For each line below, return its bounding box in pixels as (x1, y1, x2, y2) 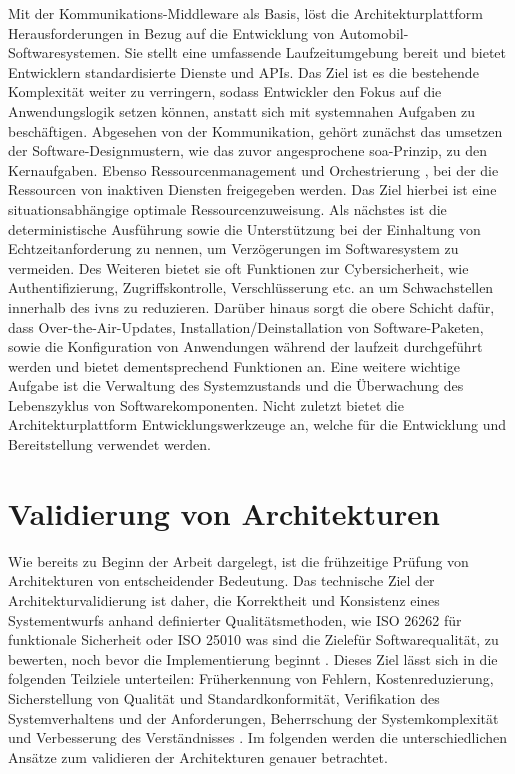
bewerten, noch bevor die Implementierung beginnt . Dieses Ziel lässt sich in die (8, 648, 498, 669)
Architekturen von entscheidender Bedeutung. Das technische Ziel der (8, 570, 435, 591)
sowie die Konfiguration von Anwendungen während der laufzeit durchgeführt (8, 336, 483, 357)
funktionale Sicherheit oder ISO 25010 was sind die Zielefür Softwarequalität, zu (8, 629, 499, 650)
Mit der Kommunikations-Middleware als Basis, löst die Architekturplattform (8, 3, 483, 23)
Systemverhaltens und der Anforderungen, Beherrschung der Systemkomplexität (8, 707, 499, 728)
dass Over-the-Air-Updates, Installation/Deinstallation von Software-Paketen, (8, 316, 484, 337)
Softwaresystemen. (8, 42, 121, 63)
